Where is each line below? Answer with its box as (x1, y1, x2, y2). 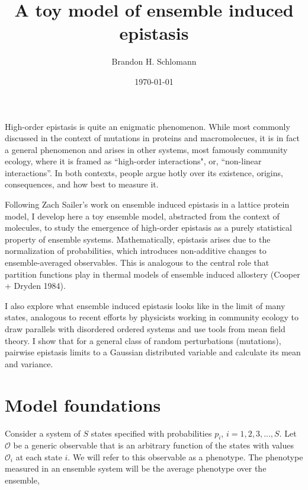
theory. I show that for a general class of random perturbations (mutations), (5, 334, 281, 346)
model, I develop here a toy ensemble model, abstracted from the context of (5, 209, 280, 222)
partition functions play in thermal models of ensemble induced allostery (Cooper (5, 268, 300, 280)
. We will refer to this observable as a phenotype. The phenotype (68, 450, 303, 463)
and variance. (5, 357, 53, 370)
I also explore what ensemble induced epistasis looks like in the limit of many (5, 299, 285, 311)
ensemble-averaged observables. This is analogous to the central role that (5, 256, 269, 269)
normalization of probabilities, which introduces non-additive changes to (5, 244, 267, 257)
